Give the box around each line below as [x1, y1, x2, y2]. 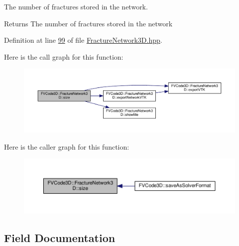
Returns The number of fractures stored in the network [4, 18, 173, 28]
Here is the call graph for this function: [4, 51, 123, 62]
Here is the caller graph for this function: [4, 141, 129, 152]
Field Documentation [4, 230, 116, 245]
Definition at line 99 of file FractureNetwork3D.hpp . [4, 35, 162, 45]
